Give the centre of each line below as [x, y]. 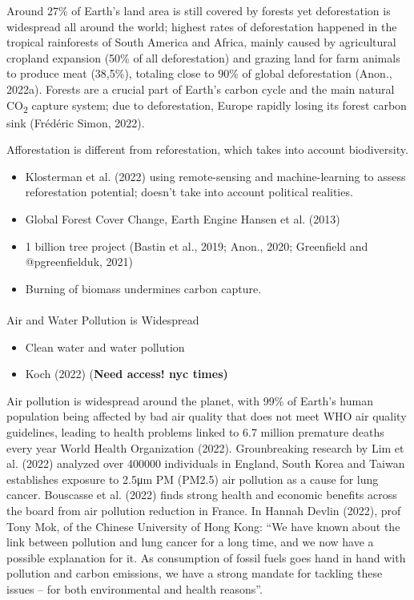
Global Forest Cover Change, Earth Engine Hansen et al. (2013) [183, 219]
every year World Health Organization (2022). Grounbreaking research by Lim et [205, 447]
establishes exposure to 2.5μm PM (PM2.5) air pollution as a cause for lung [193, 479]
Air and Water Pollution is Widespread [103, 320]
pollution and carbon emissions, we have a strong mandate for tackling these [195, 573]
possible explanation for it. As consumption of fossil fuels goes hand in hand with [206, 557]
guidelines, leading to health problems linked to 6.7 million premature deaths [195, 432]
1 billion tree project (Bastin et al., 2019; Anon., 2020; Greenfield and [197, 246]
